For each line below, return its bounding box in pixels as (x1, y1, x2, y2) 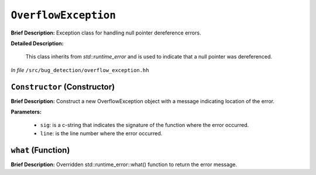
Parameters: (11, 108, 42, 115)
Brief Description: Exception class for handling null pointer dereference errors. (11, 29, 201, 36)
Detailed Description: (11, 40, 64, 47)
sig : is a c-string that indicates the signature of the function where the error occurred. (40, 122, 249, 129)
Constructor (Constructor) (11, 82, 115, 92)
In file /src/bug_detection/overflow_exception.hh (11, 66, 149, 73)
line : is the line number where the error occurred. (40, 129, 163, 137)
